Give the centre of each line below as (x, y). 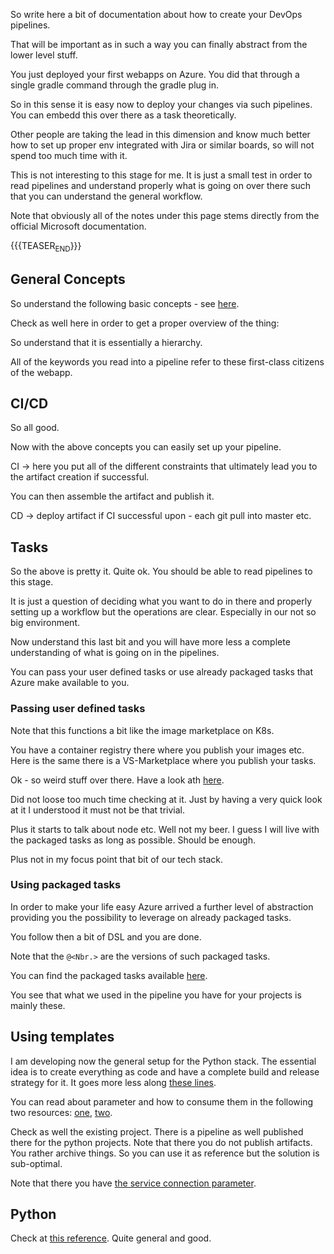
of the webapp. (41, 372)
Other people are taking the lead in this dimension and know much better (160, 134)
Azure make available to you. (70, 683)
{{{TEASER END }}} (46, 247)
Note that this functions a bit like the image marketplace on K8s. (142, 730)
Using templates (62, 1037)
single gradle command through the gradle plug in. (115, 85)
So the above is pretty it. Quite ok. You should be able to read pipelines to (161, 571)
